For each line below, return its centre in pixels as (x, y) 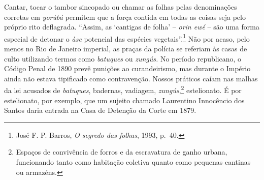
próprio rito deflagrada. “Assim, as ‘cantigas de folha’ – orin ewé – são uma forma (132, 27)
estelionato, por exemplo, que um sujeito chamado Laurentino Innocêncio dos (124, 100)
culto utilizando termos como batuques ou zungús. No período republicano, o (123, 58)
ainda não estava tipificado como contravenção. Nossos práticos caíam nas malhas (131, 78)
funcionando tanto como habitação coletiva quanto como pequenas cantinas (133, 162)
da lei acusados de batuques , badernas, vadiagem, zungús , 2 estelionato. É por (123, 89)
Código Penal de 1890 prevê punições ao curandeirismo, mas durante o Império (127, 68)
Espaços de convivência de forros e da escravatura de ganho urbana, (122, 152)
